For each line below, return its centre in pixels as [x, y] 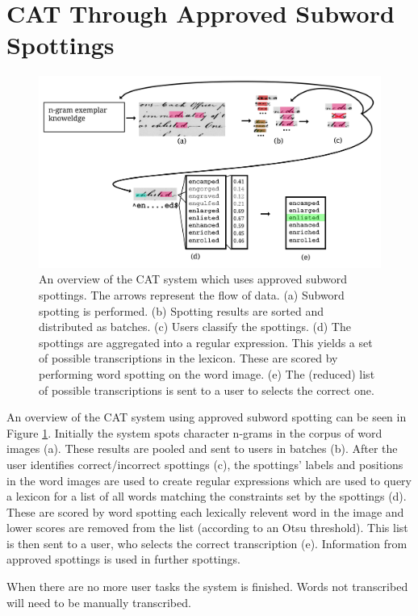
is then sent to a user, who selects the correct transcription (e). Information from [207, 543]
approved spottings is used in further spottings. [123, 559]
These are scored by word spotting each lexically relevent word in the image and [205, 511]
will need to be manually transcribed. [99, 602]
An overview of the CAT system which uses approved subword [193, 279]
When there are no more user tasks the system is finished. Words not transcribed [207, 587]
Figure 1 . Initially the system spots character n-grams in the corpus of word [194, 432]
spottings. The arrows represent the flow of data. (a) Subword [192, 294]
